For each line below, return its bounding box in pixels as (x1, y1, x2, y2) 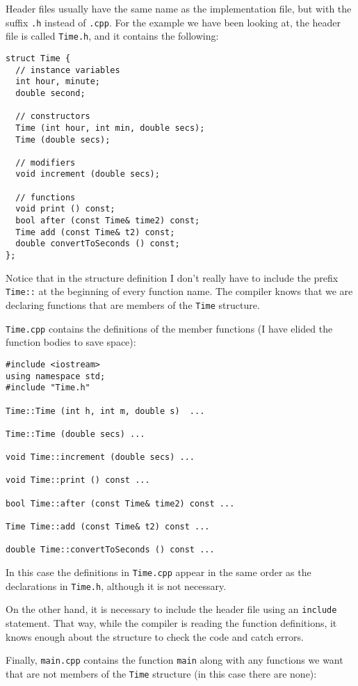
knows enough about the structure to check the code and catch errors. (6, 629, 304, 644)
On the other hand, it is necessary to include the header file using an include (6, 602, 337, 616)
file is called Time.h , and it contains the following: (6, 29, 219, 43)
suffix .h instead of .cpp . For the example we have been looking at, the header (6, 15, 341, 29)
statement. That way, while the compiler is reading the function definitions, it (6, 616, 337, 630)
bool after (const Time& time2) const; (15, 216, 200, 226)
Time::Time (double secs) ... (6, 429, 145, 439)
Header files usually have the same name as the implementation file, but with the (6, 1, 352, 15)
